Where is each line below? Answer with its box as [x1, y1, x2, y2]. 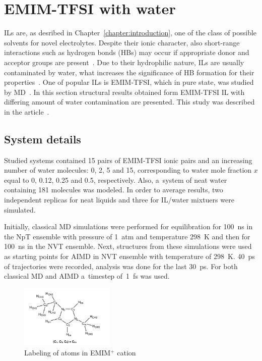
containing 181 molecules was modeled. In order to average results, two [4, 184, 223, 195]
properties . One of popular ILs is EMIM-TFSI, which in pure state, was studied [4, 77, 254, 87]
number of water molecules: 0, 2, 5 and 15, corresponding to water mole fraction [4, 165, 252, 175]
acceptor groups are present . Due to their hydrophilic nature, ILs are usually [4, 57, 244, 67]
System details [4, 131, 81, 146]
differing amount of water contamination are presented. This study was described [4, 96, 255, 107]
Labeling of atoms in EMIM [24, 347, 111, 357]
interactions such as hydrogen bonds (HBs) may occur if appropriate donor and [4, 47, 249, 58]
